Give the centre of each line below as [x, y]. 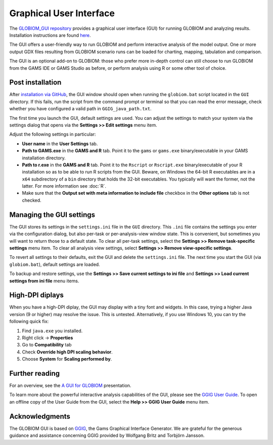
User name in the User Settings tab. [60, 144]
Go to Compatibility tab [47, 345]
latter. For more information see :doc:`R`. [64, 186]
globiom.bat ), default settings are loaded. [55, 264]
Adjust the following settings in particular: [53, 135]
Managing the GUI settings [52, 215]
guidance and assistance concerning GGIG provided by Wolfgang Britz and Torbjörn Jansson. [107, 435]
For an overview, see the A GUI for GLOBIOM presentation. [70, 386]
